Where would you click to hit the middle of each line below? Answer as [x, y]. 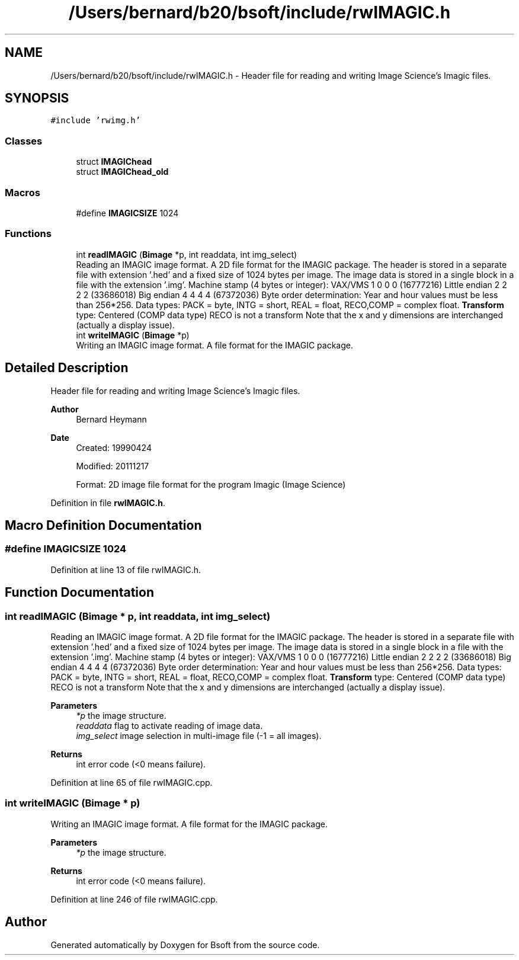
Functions [28, 234]
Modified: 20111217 [113, 466]
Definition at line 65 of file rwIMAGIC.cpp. [132, 782]
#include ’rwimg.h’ [96, 121]
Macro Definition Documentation [103, 525]
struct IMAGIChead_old [122, 172]
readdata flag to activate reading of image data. [169, 725]
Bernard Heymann [111, 419]
